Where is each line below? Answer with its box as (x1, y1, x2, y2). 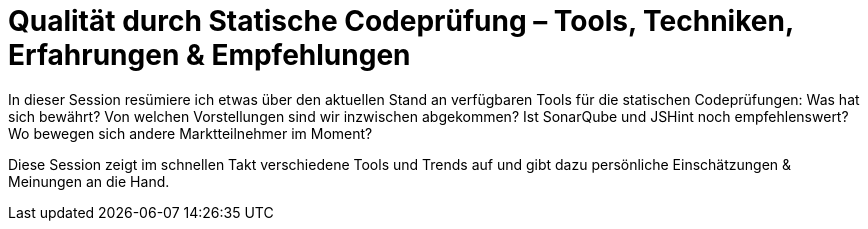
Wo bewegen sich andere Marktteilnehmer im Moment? (8, 124, 373, 142)
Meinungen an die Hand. (8, 172, 170, 190)
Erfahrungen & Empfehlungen (8, 38, 411, 72)
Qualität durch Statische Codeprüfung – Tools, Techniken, (8, 4, 794, 38)
